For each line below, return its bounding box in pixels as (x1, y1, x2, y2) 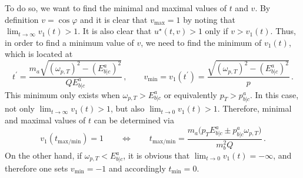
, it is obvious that (123, 149, 190, 162)
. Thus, (270, 25, 296, 37)
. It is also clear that (78, 25, 152, 37)
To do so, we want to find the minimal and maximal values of (5, 2, 227, 14)
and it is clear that (80, 13, 148, 25)
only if (205, 25, 228, 37)
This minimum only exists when (5, 88, 120, 100)
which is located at (5, 48, 73, 60)
